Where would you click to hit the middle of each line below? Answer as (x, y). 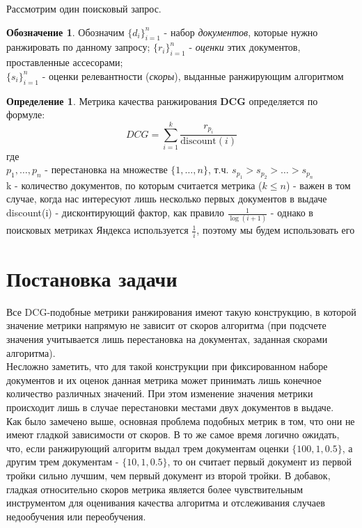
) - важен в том (318, 185)
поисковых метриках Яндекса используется (97, 230)
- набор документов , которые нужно (241, 32)
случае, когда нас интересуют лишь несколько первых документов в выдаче (167, 199)
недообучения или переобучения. (76, 516)
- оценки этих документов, (245, 47)
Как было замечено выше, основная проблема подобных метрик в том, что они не (181, 421)
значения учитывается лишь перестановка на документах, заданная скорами (167, 339)
